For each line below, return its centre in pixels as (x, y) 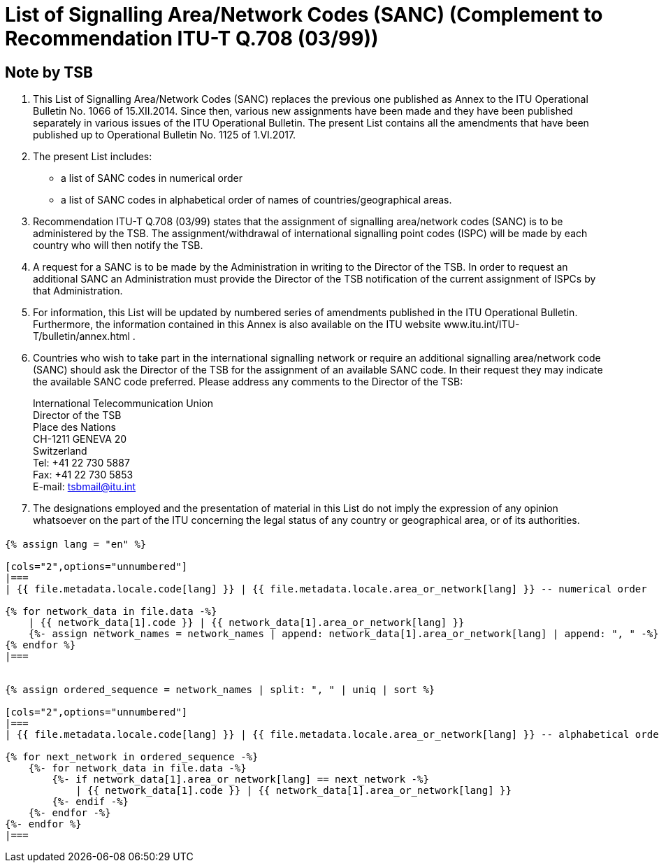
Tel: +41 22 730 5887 (81, 463)
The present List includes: (93, 157)
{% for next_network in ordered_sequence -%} (132, 756)
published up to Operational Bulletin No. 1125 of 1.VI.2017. (165, 135)
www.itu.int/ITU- (481, 325)
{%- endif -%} (90, 801)
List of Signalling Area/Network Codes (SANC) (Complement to (304, 15)
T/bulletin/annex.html (81, 336)
